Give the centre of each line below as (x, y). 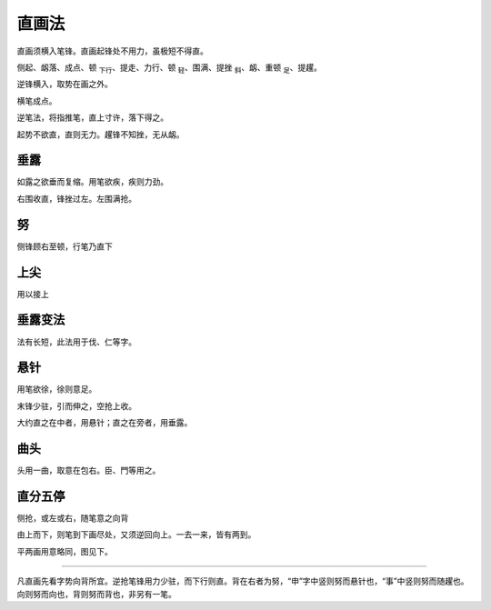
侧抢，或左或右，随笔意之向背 (73, 518)
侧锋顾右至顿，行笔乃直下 (65, 246)
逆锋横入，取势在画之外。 (65, 84)
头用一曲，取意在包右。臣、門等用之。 (89, 470)
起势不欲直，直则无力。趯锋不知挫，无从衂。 (100, 134)
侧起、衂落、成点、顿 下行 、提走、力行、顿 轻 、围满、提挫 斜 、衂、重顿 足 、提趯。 (170, 68)
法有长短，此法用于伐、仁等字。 (76, 342)
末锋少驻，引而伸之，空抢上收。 (76, 405)
